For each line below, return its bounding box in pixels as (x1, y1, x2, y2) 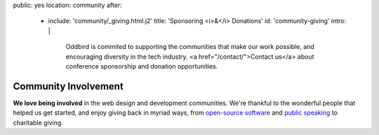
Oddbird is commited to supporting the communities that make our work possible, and (65, 43, 315, 51)
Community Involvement (13, 80, 124, 92)
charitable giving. (13, 118, 63, 127)
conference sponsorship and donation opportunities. (65, 62, 218, 70)
